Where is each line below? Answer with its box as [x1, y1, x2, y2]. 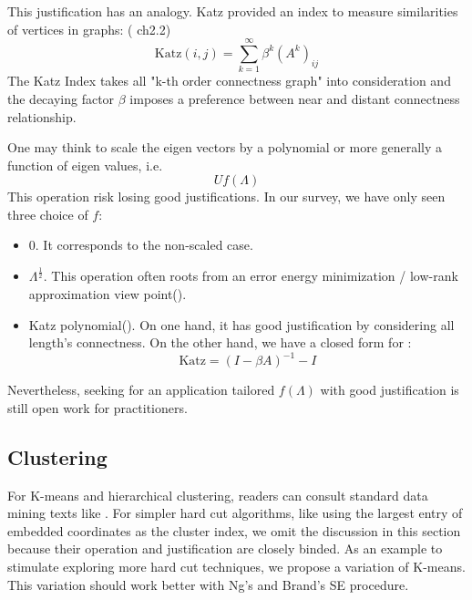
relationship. [7, 107, 77, 126]
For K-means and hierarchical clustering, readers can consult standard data [7, 485, 428, 504]
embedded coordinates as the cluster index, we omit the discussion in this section [7, 521, 461, 540]
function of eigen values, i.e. [7, 155, 163, 174]
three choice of [7, 204, 88, 223]
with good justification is [320, 380, 459, 399]
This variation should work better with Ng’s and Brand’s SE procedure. [7, 574, 409, 594]
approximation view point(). [28, 284, 187, 304]
